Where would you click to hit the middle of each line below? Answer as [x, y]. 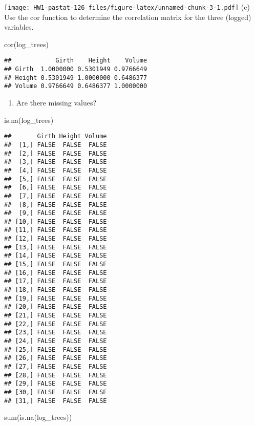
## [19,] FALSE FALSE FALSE [56, 298]
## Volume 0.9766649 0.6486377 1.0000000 [76, 86]
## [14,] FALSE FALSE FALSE [56, 256]
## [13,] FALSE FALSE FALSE [56, 247]
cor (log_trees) [26, 44]
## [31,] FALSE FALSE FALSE [56, 401]
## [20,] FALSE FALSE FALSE [56, 307]
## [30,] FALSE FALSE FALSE [56, 392]
